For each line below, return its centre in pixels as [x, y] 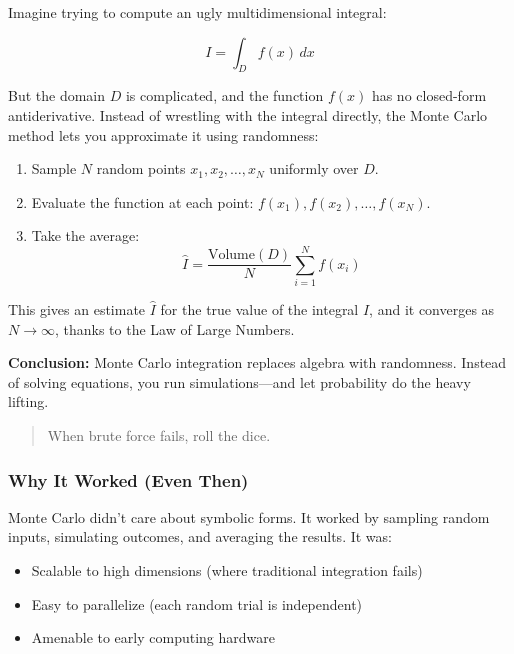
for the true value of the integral [259, 309]
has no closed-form [429, 95]
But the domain [57, 95]
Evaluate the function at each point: [142, 201]
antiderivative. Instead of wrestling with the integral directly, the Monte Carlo [248, 114]
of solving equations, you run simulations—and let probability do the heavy [239, 381]
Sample [54, 168]
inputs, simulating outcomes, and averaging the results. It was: [200, 536]
